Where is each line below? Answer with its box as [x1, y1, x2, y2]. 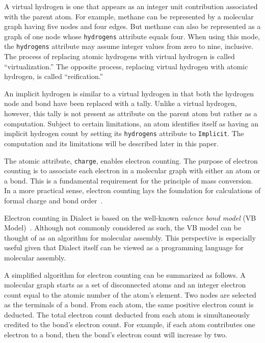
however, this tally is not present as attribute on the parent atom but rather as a [4, 108, 257, 119]
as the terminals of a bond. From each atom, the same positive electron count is [4, 299, 254, 310]
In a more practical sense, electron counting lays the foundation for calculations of [4, 185, 261, 196]
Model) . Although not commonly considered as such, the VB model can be [4, 222, 242, 233]
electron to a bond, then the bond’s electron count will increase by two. [4, 329, 227, 340]
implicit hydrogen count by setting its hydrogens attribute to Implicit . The [4, 128, 244, 139]
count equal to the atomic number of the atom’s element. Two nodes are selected [4, 289, 256, 300]
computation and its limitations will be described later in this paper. [4, 138, 219, 148]
